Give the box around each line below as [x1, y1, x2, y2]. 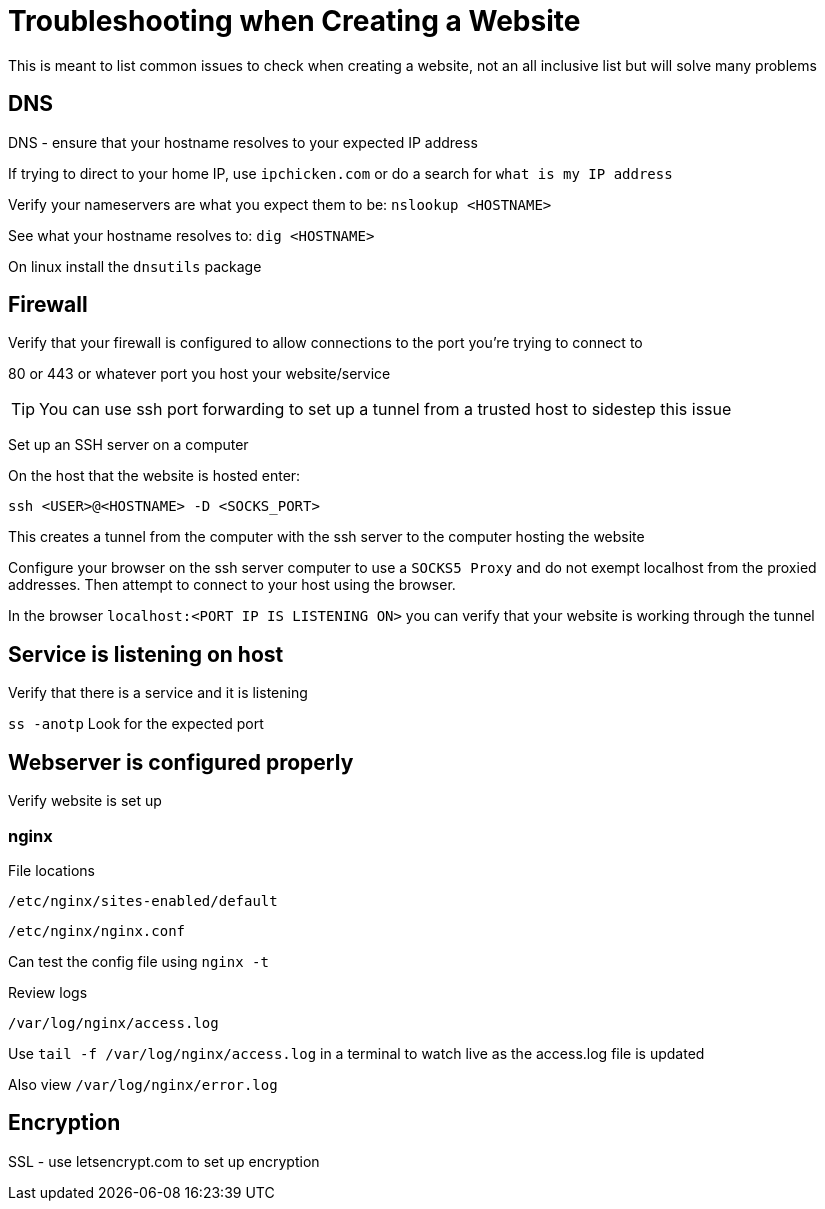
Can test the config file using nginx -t [8, 952, 269, 970]
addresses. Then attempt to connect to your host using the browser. [8, 576, 456, 594]
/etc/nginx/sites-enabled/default [8, 892, 278, 909]
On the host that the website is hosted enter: [8, 467, 301, 485]
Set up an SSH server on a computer [8, 436, 249, 454]
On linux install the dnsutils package [8, 257, 262, 275]
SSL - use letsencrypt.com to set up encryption [8, 1152, 320, 1170]
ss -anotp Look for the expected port [8, 715, 264, 733]
